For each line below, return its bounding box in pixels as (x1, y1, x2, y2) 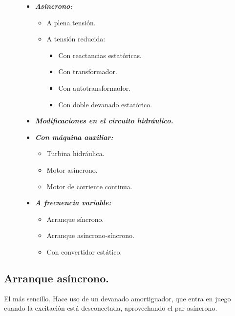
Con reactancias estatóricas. (58, 50, 142, 60)
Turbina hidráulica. (46, 148, 105, 158)
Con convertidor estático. (46, 246, 122, 257)
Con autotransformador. (58, 82, 131, 93)
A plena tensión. (46, 17, 96, 27)
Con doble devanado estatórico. (58, 99, 152, 109)
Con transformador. (58, 66, 117, 77)
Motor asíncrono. (46, 164, 98, 175)
